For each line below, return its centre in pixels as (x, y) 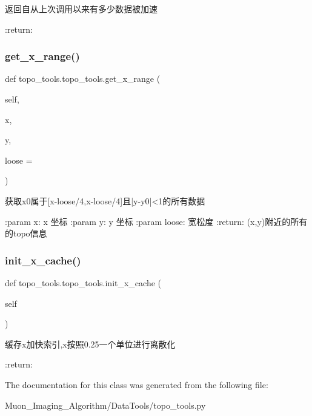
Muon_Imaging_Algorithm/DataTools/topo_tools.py (105, 405)
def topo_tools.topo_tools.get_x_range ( (83, 79)
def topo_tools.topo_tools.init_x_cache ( (83, 282)
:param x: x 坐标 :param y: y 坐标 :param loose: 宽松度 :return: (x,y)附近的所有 (156, 221)
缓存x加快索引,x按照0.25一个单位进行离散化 (90, 344)
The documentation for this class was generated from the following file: (137, 384)
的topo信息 (26, 233)
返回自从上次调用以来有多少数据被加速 (81, 8)
